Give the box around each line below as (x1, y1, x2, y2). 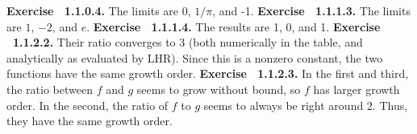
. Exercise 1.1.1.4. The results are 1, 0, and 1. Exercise (86, 18, 381, 35)
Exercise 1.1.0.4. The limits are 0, (6, 2, 191, 18)
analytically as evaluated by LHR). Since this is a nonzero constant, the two (6, 49, 383, 66)
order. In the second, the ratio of (6, 96, 169, 113)
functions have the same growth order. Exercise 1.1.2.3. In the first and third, (6, 65, 409, 82)
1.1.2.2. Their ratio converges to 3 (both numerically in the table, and (13, 34, 363, 51)
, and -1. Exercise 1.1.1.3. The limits (212, 2, 411, 18)
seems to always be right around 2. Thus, (203, 96, 408, 113)
